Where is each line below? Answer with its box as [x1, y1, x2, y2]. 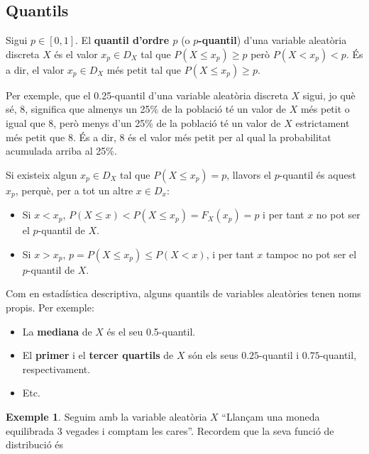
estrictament [295, 115, 350, 130]
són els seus [188, 348, 238, 362]
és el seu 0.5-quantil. [106, 323, 196, 338]
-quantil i [259, 348, 299, 362]
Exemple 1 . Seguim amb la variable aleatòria [6, 409, 207, 423]
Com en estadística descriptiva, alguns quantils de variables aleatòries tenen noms [6, 286, 361, 301]
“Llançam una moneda [221, 409, 320, 423]
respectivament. [22, 361, 91, 376]
